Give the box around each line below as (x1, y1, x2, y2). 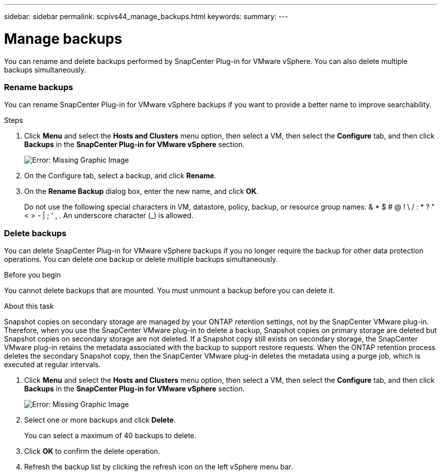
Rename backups (4, 82, 73, 92)
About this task (4, 302, 54, 310)
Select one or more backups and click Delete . (24, 416, 176, 424)
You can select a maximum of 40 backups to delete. (24, 431, 197, 440)
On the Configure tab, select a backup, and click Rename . (24, 171, 216, 180)
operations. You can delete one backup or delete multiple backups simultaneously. (4, 255, 278, 263)
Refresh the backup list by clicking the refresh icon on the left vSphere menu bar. (24, 462, 293, 471)
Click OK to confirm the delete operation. (24, 447, 160, 455)
